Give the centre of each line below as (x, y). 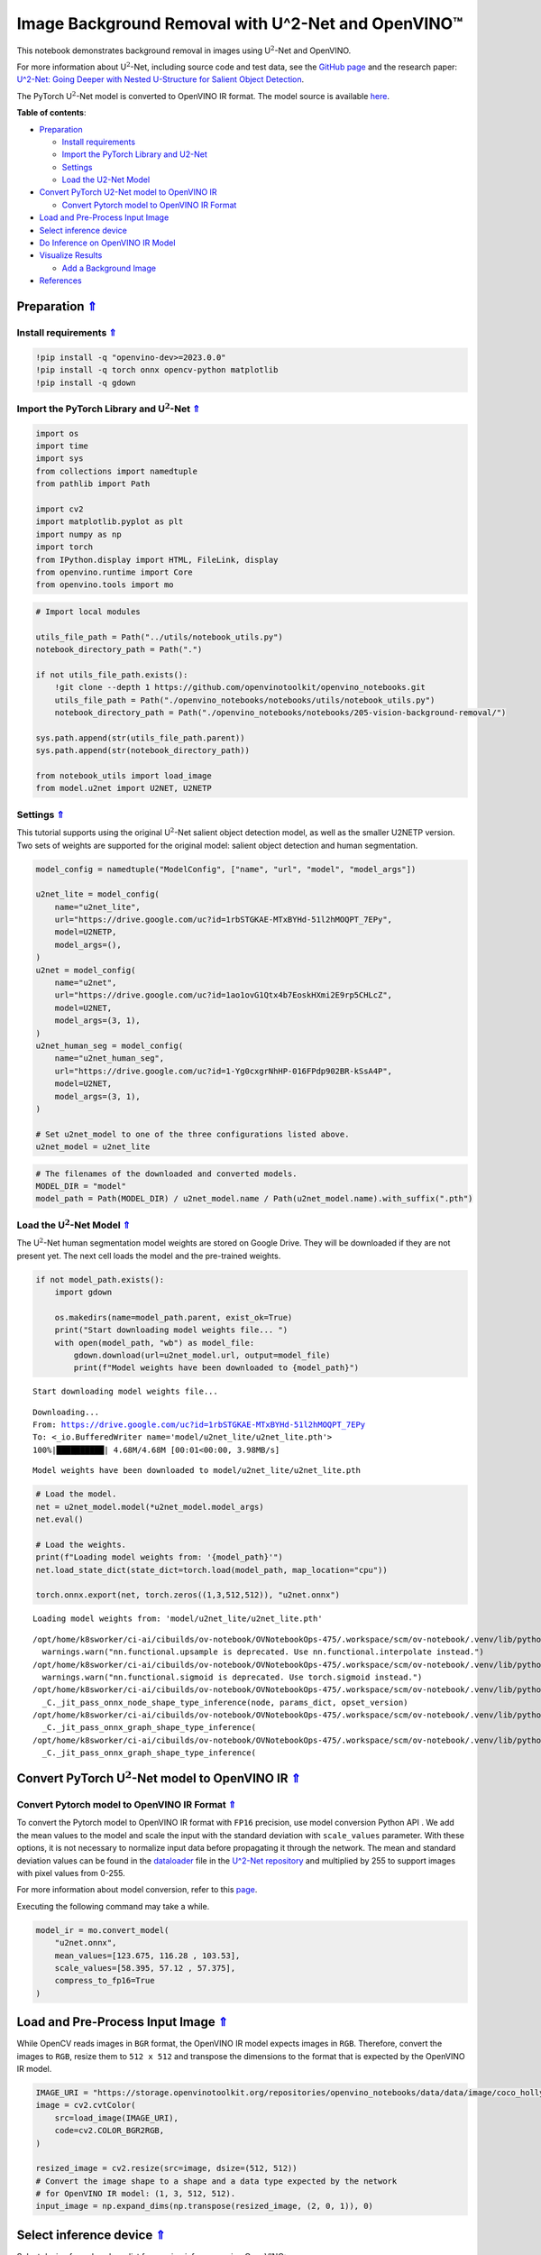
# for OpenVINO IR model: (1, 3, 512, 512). (136, 2194)
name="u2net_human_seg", (110, 1058)
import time (62, 446)
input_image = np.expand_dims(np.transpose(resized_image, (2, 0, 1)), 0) (205, 2206)
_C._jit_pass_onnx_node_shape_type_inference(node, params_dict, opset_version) (225, 1702)
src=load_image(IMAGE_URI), (117, 2118)
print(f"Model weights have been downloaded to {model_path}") (216, 1368)
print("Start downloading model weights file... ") (171, 1330)
